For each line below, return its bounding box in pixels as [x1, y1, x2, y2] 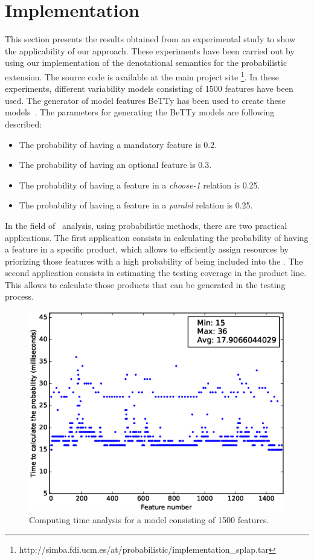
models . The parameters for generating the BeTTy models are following [5, 106, 275, 118]
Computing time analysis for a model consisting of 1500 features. [29, 513, 269, 526]
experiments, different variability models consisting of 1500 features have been [5, 82, 293, 95]
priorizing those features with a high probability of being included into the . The [5, 254, 303, 267]
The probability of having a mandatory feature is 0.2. [19, 138, 217, 150]
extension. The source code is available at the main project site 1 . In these [5, 68, 279, 83]
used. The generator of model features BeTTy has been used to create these [5, 94, 286, 106]
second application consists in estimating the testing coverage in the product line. [5, 266, 307, 279]
